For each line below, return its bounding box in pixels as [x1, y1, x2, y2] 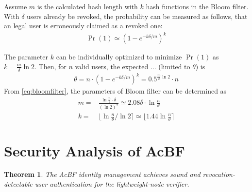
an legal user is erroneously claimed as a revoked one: [4, 20, 163, 31]
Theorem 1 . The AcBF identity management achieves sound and [4, 169, 201, 179]
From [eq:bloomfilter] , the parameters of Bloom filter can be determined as [4, 86, 227, 96]
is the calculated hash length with [37, 1, 138, 11]
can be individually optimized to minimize [56, 52, 182, 62]
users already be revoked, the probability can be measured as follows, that [27, 11, 248, 21]
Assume [4, 1, 27, 11]
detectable [4, 178, 33, 189]
